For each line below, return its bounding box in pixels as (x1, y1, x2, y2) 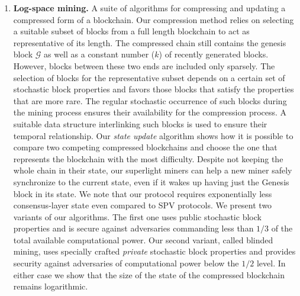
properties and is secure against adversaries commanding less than (13, 222, 254, 234)
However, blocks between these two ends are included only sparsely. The (13, 59, 275, 72)
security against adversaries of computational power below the (13, 257, 239, 269)
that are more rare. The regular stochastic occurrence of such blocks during (13, 94, 287, 107)
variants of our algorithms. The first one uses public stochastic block (13, 210, 262, 223)
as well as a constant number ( (44, 48, 155, 60)
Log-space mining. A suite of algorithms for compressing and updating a (13, 2, 286, 14)
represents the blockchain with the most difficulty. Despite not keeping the (13, 152, 283, 165)
